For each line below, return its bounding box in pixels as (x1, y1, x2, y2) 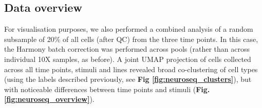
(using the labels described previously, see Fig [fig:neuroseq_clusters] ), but (4, 74, 252, 84)
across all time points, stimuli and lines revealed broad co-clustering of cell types (4, 63, 258, 74)
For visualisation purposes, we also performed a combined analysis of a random (4, 24, 253, 34)
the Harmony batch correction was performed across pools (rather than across (4, 44, 250, 54)
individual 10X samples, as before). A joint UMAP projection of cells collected (4, 53, 251, 64)
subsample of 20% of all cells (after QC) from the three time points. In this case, (4, 33, 258, 44)
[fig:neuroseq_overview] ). (4, 94, 95, 104)
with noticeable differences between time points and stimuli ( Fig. (4, 83, 210, 94)
